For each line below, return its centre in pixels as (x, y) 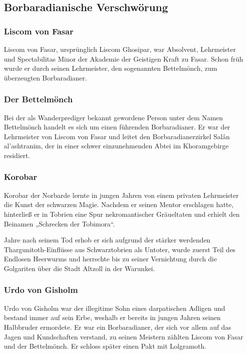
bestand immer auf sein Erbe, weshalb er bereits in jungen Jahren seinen (112, 317)
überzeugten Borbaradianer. (45, 77)
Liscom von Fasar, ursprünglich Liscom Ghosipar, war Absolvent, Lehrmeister (120, 49)
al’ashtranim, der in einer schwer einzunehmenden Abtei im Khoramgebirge (116, 146)
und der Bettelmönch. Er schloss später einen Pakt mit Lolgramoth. (105, 346)
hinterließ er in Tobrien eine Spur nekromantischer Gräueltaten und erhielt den (122, 214)
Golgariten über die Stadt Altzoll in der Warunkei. (79, 268)
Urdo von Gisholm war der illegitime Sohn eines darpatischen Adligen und (115, 308)
